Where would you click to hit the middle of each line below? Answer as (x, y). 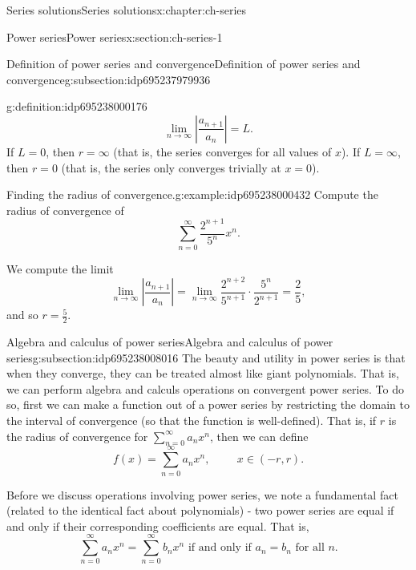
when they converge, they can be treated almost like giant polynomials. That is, (203, 373)
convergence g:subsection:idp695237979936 (109, 79)
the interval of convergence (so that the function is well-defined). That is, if (192, 420)
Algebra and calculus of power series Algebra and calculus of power (170, 342)
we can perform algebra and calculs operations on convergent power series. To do (205, 388)
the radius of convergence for (77, 436)
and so (22, 315)
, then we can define (259, 436)
